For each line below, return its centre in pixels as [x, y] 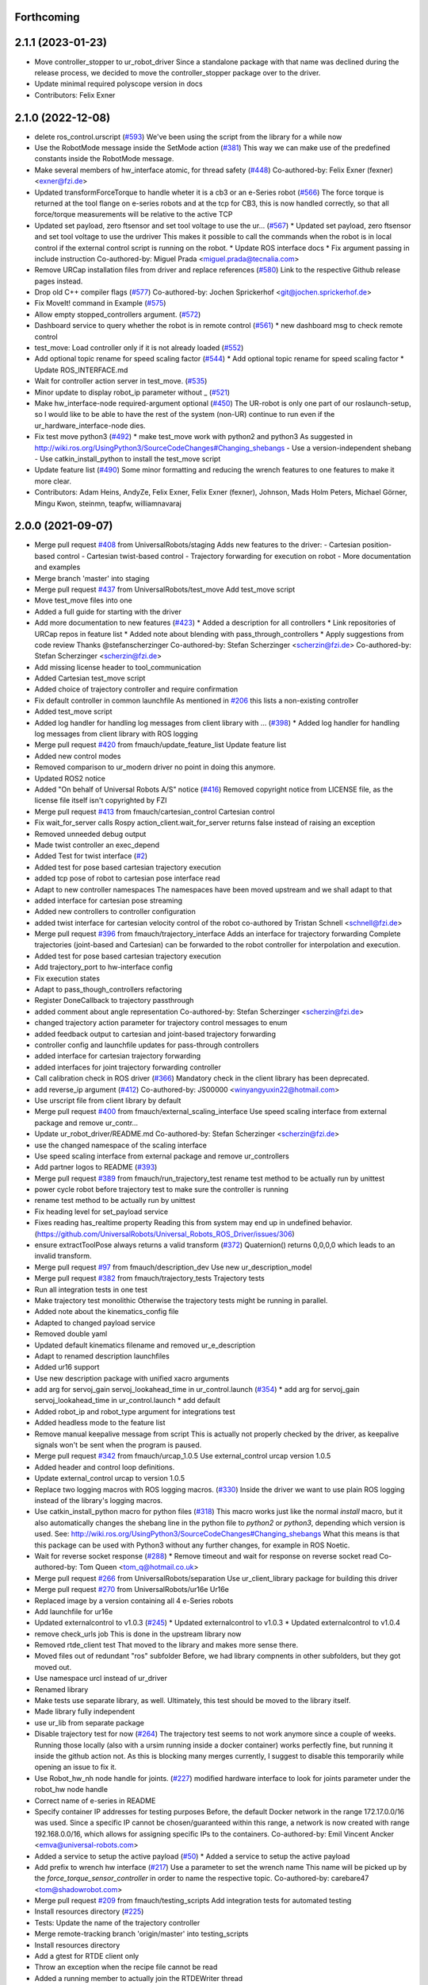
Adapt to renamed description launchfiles [102, 1356]
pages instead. [59, 281]
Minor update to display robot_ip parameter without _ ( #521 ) [132, 392]
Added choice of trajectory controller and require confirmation [136, 689]
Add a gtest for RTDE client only [87, 1956]
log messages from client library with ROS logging [116, 734]
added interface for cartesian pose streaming [108, 900]
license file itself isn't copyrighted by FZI [101, 800]
